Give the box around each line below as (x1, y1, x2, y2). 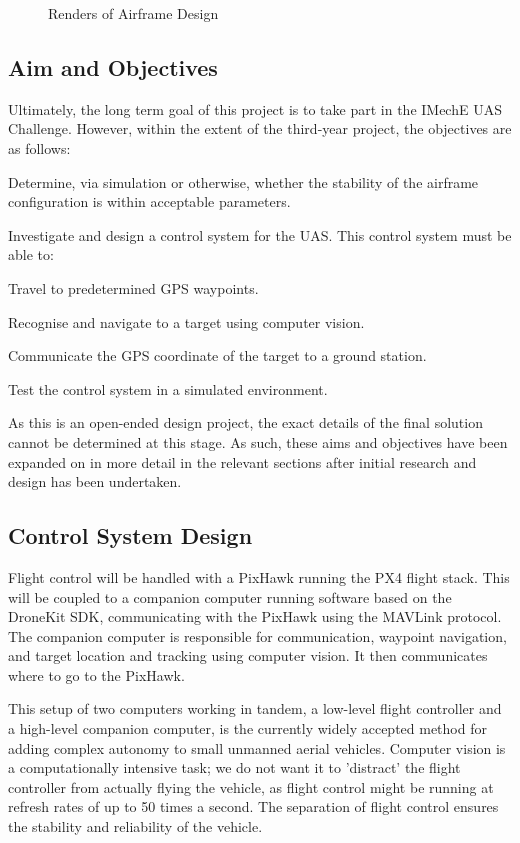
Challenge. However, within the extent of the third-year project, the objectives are (8, 118, 512, 139)
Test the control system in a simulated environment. (8, 378, 328, 399)
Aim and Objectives (8, 51, 218, 82)
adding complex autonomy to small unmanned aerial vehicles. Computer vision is (8, 737, 506, 758)
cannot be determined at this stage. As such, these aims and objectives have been (8, 431, 508, 452)
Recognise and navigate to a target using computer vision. (8, 311, 365, 332)
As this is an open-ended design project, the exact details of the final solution (8, 412, 483, 433)
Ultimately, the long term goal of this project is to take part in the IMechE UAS (8, 98, 502, 119)
